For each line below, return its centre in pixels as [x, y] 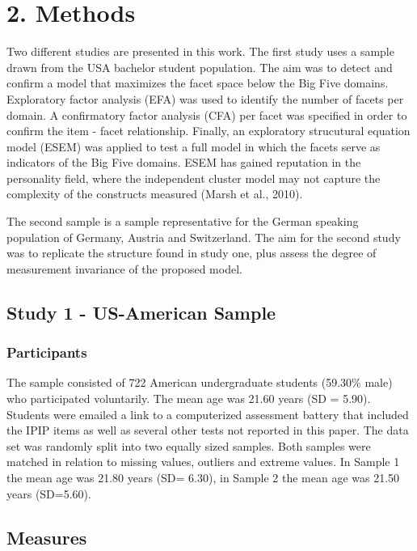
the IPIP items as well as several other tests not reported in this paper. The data [208, 430]
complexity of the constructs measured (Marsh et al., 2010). [155, 194]
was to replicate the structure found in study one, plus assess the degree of [192, 253]
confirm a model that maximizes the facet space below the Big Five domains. [198, 83]
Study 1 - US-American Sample [141, 312]
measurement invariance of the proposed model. [124, 268]
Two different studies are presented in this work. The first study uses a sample [200, 51]
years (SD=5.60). [49, 493]
